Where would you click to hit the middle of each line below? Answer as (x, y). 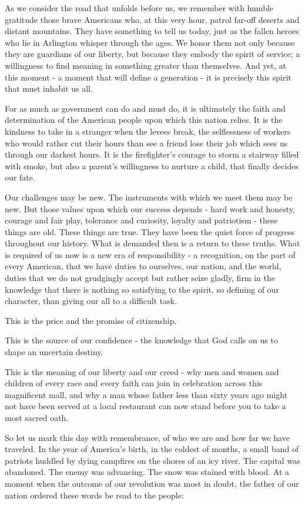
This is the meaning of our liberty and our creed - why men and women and (142, 371)
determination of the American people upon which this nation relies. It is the (144, 120)
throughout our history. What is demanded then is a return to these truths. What (152, 243)
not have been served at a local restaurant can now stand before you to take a (145, 406)
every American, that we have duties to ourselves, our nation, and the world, (143, 266)
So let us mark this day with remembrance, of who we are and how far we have (147, 437)
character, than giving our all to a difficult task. (91, 301)
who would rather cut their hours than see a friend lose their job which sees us (146, 143)
